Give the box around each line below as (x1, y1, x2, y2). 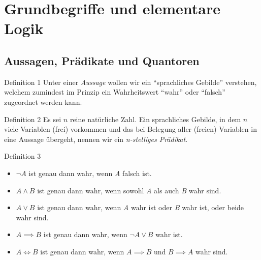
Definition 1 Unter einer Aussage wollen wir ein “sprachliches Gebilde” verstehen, (4, 76, 257, 87)
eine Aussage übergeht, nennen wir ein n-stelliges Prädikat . (4, 133, 188, 144)
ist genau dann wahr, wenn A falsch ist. (28, 167, 152, 178)
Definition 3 (4, 151, 41, 161)
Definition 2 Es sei (4, 113, 61, 124)
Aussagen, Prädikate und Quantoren (4, 52, 200, 68)
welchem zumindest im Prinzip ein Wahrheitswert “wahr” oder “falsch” (4, 86, 225, 97)
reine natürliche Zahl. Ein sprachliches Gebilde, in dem (70, 113, 241, 124)
